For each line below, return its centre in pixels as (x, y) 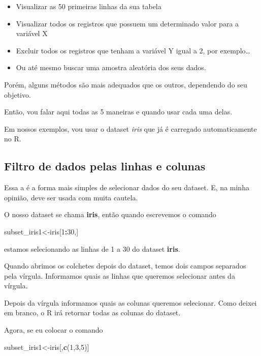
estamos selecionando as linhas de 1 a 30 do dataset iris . (92, 248)
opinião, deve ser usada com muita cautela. (71, 197)
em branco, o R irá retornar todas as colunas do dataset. (92, 313)
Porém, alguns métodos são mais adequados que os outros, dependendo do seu (126, 84)
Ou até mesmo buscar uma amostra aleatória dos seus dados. (111, 67)
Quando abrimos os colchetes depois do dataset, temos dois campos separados (125, 266)
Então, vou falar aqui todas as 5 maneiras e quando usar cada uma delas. (118, 112)
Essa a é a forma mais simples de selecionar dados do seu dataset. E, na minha (127, 187)
